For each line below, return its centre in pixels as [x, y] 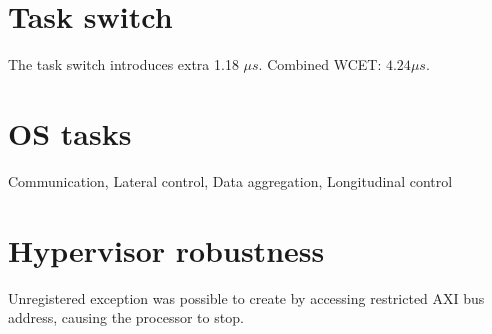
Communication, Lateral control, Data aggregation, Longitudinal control [230, 180]
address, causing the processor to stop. [126, 317]
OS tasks [70, 132]
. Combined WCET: [320, 64]
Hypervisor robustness [166, 249]
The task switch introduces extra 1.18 [123, 64]
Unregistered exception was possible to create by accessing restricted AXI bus [246, 297]
